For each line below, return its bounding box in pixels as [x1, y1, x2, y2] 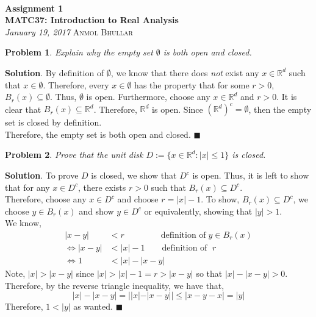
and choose [117, 193, 159, 205]
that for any [5, 180, 50, 193]
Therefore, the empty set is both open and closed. [5, 127, 191, 140]
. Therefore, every [43, 78, 109, 91]
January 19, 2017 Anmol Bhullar [5, 25, 133, 38]
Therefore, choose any [5, 193, 87, 205]
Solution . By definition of [5, 66, 104, 79]
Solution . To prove [5, 169, 79, 182]
